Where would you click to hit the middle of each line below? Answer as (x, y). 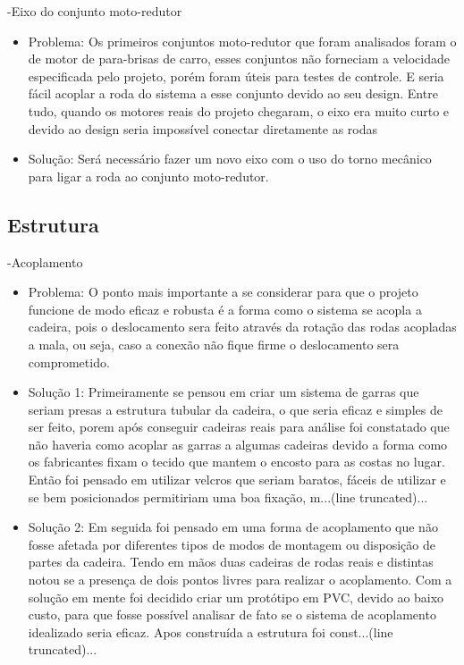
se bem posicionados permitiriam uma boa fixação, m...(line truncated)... (228, 497)
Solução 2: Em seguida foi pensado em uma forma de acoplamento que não (233, 527)
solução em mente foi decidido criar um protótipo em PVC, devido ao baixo (236, 597)
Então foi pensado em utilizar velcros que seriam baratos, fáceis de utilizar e (237, 480)
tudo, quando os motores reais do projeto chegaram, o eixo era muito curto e (239, 110)
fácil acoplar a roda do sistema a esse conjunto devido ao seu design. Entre (233, 93)
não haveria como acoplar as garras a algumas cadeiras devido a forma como (238, 444)
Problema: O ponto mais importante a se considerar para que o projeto (223, 292)
